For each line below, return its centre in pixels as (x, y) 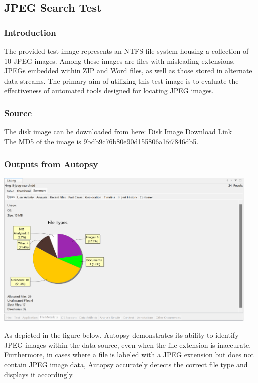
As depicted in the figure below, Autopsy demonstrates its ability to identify (121, 335)
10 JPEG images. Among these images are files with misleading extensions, (120, 61)
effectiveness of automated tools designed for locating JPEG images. (109, 90)
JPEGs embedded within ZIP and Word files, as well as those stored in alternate (128, 71)
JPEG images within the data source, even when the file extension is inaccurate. (128, 344)
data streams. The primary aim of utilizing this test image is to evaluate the (121, 80)
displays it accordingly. (39, 374)
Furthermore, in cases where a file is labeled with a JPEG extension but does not (129, 355)
